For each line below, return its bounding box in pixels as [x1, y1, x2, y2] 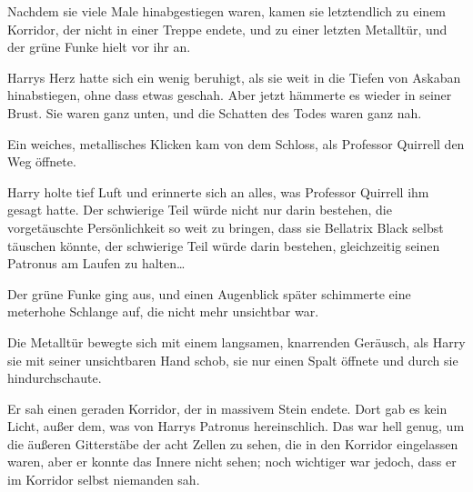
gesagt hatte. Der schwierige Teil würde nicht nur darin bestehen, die [7, 200, 392, 219]
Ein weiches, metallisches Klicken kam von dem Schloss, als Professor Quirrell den [7, 134, 465, 153]
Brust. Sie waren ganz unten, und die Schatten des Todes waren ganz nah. [7, 103, 422, 122]
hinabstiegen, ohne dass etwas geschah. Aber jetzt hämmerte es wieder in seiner [7, 85, 452, 105]
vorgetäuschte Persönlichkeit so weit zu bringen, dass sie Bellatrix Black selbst [7, 217, 444, 236]
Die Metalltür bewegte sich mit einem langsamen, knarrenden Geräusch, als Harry [7, 332, 466, 351]
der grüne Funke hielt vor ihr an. [7, 37, 191, 56]
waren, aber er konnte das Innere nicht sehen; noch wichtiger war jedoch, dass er [7, 452, 457, 471]
